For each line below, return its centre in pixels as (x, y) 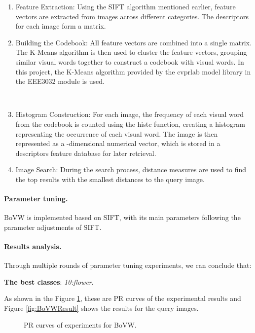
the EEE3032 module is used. (60, 81)
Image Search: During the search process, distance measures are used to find (131, 169)
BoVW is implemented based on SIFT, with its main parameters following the (122, 217)
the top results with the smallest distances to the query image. (110, 179)
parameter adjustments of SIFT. (53, 227)
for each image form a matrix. (61, 26)
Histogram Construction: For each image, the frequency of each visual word (130, 114)
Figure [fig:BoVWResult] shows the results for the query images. (101, 308)
